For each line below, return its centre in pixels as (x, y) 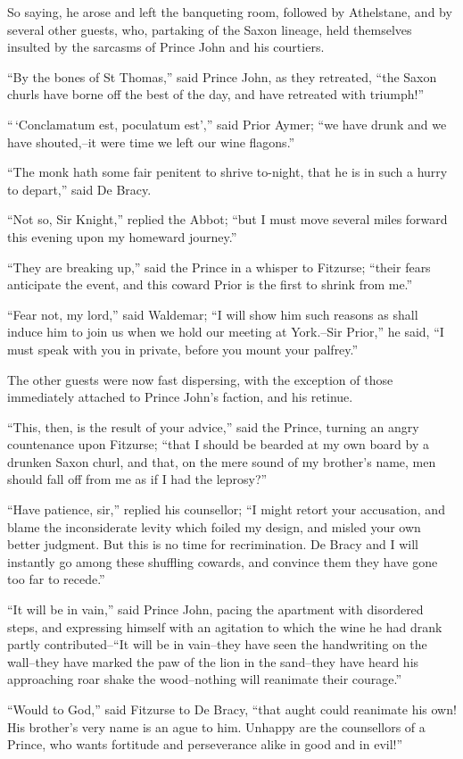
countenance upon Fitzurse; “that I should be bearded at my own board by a (218, 444)
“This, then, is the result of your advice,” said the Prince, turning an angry (213, 426)
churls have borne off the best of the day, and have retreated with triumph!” (216, 94)
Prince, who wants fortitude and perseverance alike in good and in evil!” (205, 744)
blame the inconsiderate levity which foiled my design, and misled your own (214, 526)
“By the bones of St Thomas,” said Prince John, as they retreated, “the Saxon (222, 76)
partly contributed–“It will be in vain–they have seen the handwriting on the (217, 644)
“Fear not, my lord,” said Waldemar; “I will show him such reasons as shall (213, 314)
